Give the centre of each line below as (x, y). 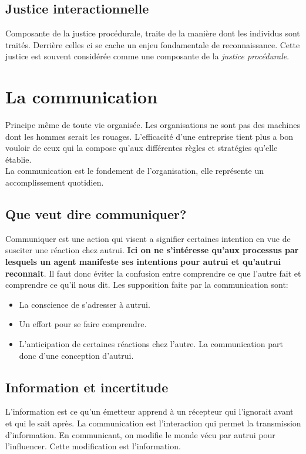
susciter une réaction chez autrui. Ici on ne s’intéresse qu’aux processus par (152, 250)
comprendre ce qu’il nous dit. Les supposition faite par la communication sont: (147, 285)
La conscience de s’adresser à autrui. (85, 304)
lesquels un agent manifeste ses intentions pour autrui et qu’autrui (143, 262)
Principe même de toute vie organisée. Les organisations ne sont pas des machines (153, 125)
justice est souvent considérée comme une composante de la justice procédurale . (147, 56)
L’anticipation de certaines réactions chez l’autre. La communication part (151, 344)
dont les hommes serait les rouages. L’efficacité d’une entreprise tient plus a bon (149, 136)
